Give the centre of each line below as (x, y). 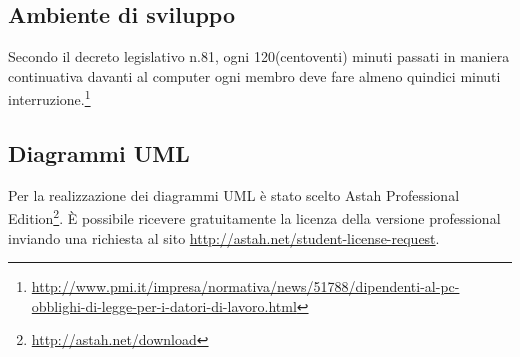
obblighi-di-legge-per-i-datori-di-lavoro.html (164, 305)
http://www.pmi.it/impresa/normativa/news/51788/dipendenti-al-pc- (245, 286)
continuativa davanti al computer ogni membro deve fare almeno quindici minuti (254, 75)
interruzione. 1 (49, 98)
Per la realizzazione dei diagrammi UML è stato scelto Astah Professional (234, 194)
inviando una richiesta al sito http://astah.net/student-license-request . (224, 237)
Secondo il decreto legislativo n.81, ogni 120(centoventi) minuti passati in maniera (259, 56)
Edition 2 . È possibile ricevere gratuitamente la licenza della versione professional (254, 217)
